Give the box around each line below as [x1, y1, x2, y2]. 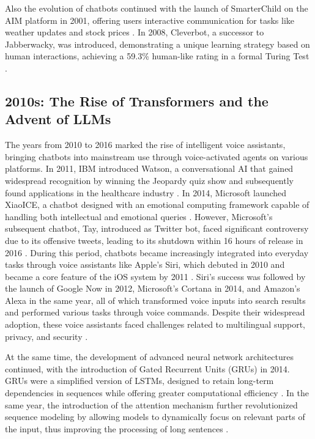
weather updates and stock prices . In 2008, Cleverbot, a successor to [5, 26, 264, 39]
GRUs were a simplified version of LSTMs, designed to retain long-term [5, 374, 274, 387]
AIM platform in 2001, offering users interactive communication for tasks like [5, 13, 294, 26]
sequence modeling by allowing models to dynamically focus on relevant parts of [5, 410, 305, 423]
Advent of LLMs [5, 109, 111, 128]
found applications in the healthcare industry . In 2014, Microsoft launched [5, 186, 287, 199]
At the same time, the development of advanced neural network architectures [5, 350, 294, 363]
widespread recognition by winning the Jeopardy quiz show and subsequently [5, 174, 294, 186]
